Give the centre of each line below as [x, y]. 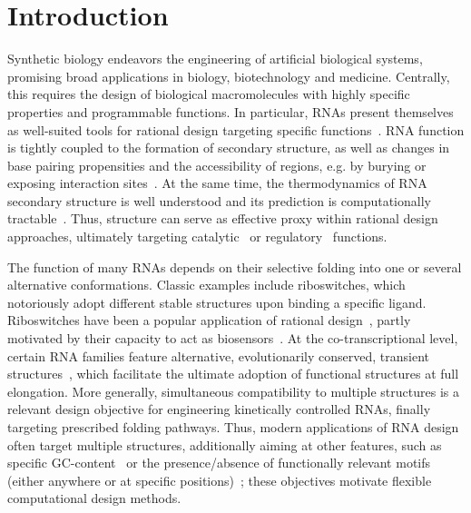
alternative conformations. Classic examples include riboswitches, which [206, 285]
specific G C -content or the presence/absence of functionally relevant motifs [219, 463]
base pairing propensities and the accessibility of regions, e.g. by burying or [217, 165]
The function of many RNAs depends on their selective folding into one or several [235, 266]
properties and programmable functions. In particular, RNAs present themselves [231, 111]
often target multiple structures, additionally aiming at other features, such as [225, 444]
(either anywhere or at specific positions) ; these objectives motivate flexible [220, 480]
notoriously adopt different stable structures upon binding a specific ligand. [217, 302]
